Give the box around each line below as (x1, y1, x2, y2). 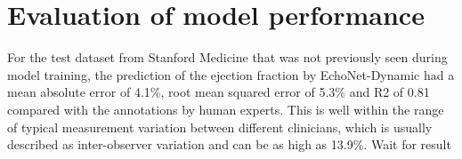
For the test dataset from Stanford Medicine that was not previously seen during (7, 48, 448, 67)
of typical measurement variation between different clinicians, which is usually (7, 117, 433, 136)
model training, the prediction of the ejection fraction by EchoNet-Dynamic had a (7, 65, 455, 83)
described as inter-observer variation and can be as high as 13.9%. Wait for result (7, 135, 451, 154)
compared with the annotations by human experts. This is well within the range (7, 99, 444, 118)
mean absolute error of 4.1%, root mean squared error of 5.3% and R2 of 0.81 (7, 83, 430, 101)
